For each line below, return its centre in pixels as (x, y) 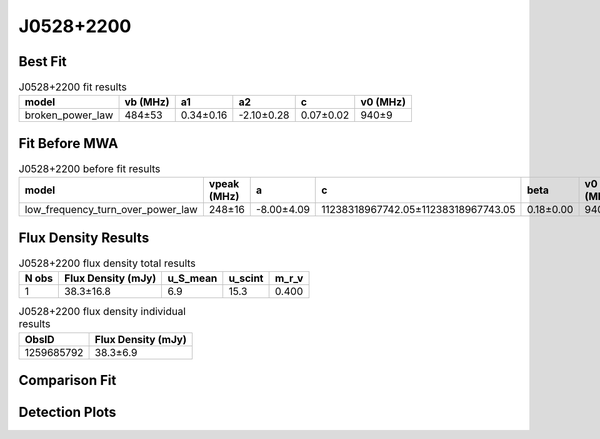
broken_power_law (69, 115)
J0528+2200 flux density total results (107, 263)
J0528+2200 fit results (72, 87)
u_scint (246, 278)
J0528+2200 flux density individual (102, 312)
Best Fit (42, 61)
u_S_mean (192, 278)
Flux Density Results (84, 237)
